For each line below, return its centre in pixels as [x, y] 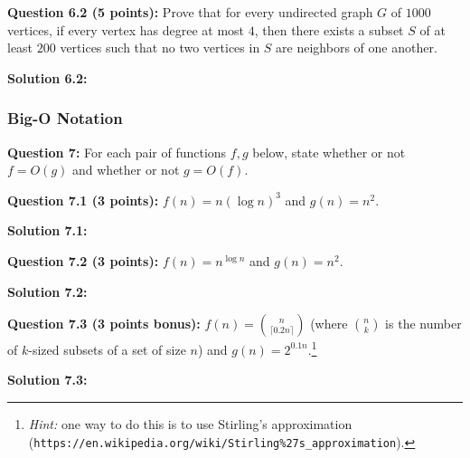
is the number [423, 324]
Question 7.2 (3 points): [83, 260]
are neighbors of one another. [357, 48]
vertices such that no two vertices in [160, 48]
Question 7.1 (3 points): [83, 200]
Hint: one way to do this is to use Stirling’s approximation [190, 424]
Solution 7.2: [47, 291]
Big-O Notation [65, 118]
